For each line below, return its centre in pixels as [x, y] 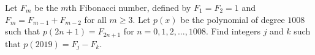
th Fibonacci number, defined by [130, 7]
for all [95, 19]
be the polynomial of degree [233, 19]
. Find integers [233, 31]
